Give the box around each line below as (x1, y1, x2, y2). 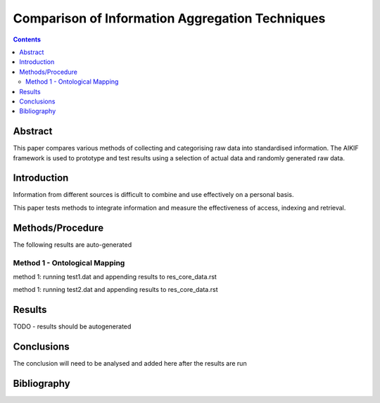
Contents (13, 35, 42, 44)
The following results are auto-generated (13, 240, 132, 249)
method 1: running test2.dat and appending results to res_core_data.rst (13, 286, 218, 294)
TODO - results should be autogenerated (13, 322, 132, 331)
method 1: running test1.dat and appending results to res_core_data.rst (13, 272, 217, 281)
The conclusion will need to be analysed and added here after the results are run (13, 359, 247, 368)
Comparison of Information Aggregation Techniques (13, 11, 326, 26)
